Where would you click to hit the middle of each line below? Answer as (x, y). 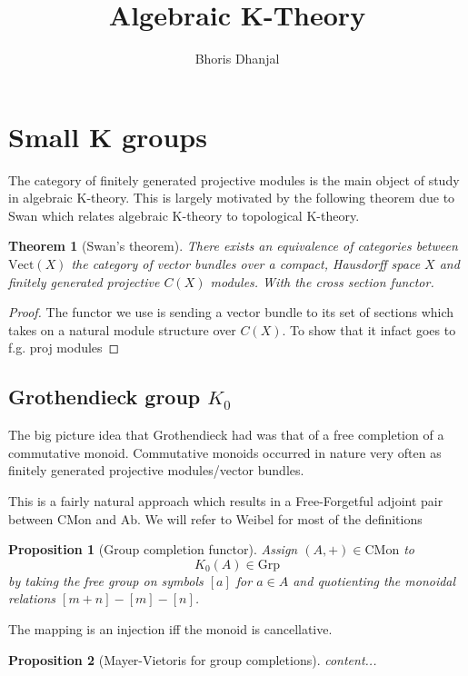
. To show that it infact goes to (369, 329)
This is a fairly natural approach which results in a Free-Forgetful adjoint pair (226, 500)
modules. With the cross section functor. (322, 281)
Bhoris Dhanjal (237, 59)
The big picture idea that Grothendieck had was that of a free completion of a (226, 435)
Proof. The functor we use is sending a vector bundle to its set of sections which (231, 312)
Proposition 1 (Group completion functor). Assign (153, 549)
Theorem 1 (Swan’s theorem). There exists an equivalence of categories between (233, 246)
